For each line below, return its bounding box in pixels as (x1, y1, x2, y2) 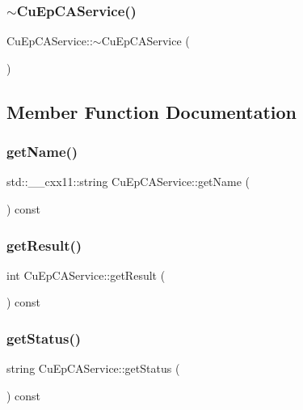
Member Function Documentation (6, 99, 297, 124)
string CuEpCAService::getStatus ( (6, 360, 180, 377)
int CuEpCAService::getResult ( (6, 266, 166, 283)
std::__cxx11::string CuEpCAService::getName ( (6, 173, 250, 190)
